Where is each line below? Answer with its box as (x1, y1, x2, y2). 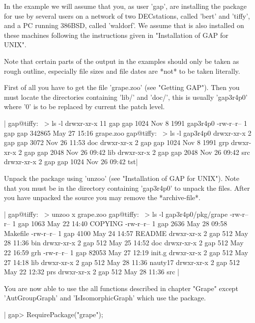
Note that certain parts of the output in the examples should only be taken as (4, 56, 239, 66)
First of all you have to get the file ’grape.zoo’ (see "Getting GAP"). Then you (4, 82, 240, 92)
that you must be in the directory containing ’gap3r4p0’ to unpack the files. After (4, 182, 250, 193)
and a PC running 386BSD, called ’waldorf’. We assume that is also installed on (4, 20, 244, 30)
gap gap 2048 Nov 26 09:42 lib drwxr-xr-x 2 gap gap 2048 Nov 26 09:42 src (24, 147, 250, 157)
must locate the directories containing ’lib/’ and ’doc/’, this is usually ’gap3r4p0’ (4, 91, 248, 102)
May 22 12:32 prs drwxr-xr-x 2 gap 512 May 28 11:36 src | (4, 266, 179, 277)
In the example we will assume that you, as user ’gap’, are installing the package (4, 1, 247, 11)
